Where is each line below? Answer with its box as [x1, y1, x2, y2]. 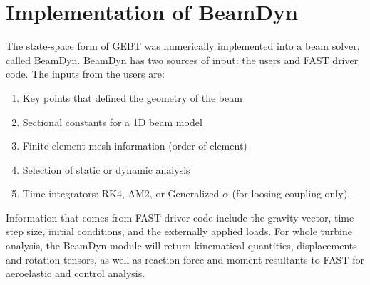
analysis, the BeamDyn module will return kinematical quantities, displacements [6, 238, 357, 253]
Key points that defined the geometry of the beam [22, 90, 242, 105]
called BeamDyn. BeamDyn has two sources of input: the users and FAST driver [6, 52, 359, 67]
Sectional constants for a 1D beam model [22, 114, 202, 129]
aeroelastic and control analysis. [6, 266, 145, 281]
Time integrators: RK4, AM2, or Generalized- [22, 186, 222, 201]
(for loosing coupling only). [232, 186, 350, 201]
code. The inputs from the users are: [6, 66, 165, 81]
